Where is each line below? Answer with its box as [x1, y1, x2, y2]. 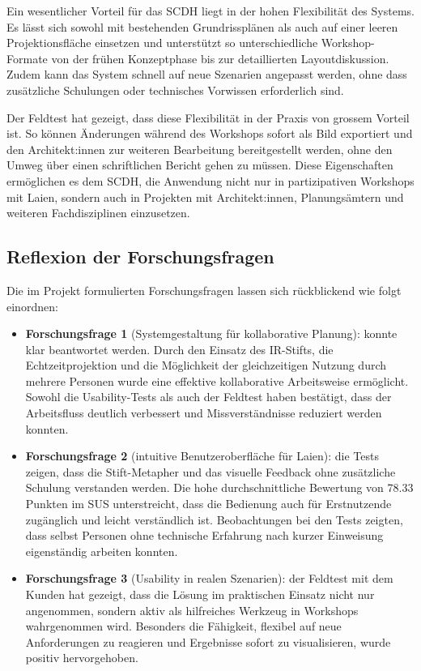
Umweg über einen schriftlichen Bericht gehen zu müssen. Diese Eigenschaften [6, 156, 393, 173]
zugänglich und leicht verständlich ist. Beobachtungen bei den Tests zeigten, [25, 511, 403, 528]
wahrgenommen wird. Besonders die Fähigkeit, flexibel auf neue [25, 618, 342, 635]
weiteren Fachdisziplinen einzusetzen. [6, 204, 190, 221]
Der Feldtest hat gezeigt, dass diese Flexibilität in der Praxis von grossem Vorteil [6, 109, 410, 126]
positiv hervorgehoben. [25, 649, 138, 666]
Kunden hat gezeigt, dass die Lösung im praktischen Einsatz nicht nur [25, 586, 375, 603]
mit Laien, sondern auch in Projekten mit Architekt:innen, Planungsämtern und [6, 188, 404, 205]
